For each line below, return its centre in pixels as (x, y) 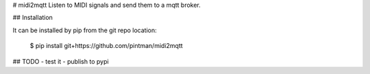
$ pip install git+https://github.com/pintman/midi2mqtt (106, 46)
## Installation (33, 18)
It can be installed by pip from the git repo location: (85, 30)
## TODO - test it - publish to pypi (61, 61)
